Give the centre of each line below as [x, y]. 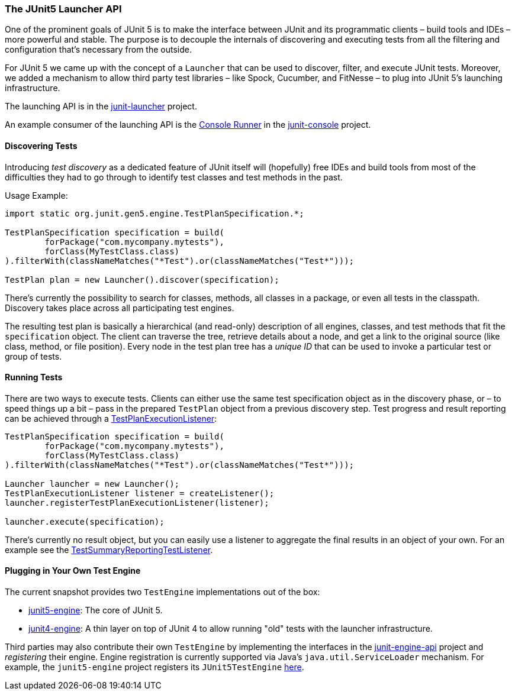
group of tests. [33, 356]
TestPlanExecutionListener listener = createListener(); [140, 493]
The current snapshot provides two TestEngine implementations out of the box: [162, 592]
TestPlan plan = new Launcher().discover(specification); [142, 279]
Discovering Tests [41, 146]
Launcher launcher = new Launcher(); [92, 484]
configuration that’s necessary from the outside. [98, 50]
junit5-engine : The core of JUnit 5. [96, 610]
